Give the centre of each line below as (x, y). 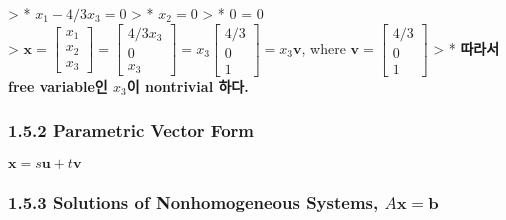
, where (323, 47)
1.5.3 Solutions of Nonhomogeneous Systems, (193, 202)
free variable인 (58, 85)
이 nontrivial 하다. (187, 85)
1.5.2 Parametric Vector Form (131, 130)
